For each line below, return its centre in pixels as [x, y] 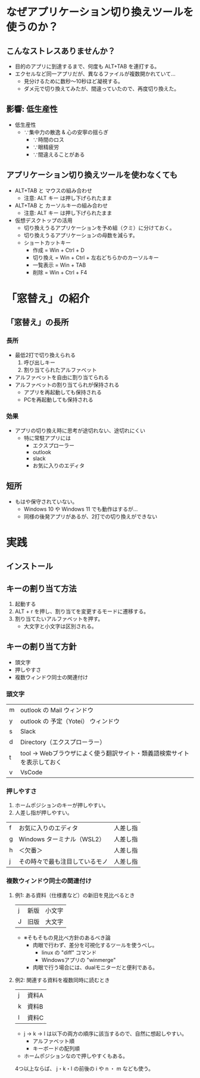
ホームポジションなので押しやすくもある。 [76, 1056]
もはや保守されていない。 [46, 501]
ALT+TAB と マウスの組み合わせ [53, 190]
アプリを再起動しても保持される [63, 392]
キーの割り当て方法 [41, 588]
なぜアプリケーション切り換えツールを [100, 12]
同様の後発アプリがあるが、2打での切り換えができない [90, 516]
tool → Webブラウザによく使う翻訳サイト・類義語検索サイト [105, 754]
